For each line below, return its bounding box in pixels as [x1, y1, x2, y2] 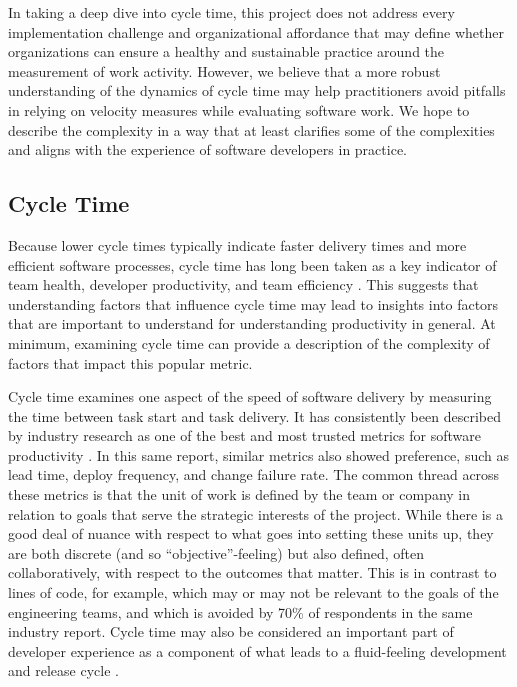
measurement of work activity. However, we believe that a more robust [8, 60, 441, 81]
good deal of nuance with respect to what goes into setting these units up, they [8, 523, 494, 544]
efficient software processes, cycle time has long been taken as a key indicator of [8, 254, 497, 275]
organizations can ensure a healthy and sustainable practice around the [8, 41, 445, 62]
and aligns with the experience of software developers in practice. [8, 139, 407, 160]
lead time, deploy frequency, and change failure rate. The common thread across [8, 464, 500, 485]
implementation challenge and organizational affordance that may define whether [8, 21, 504, 42]
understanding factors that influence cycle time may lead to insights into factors [8, 293, 499, 314]
